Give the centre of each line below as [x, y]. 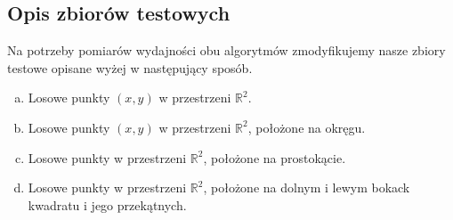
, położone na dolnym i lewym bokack [307, 187]
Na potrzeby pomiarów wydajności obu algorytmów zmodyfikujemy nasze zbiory [226, 50]
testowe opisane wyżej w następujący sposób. [130, 67]
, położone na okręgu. [307, 127]
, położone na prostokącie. [275, 157]
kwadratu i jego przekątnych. [107, 204]
